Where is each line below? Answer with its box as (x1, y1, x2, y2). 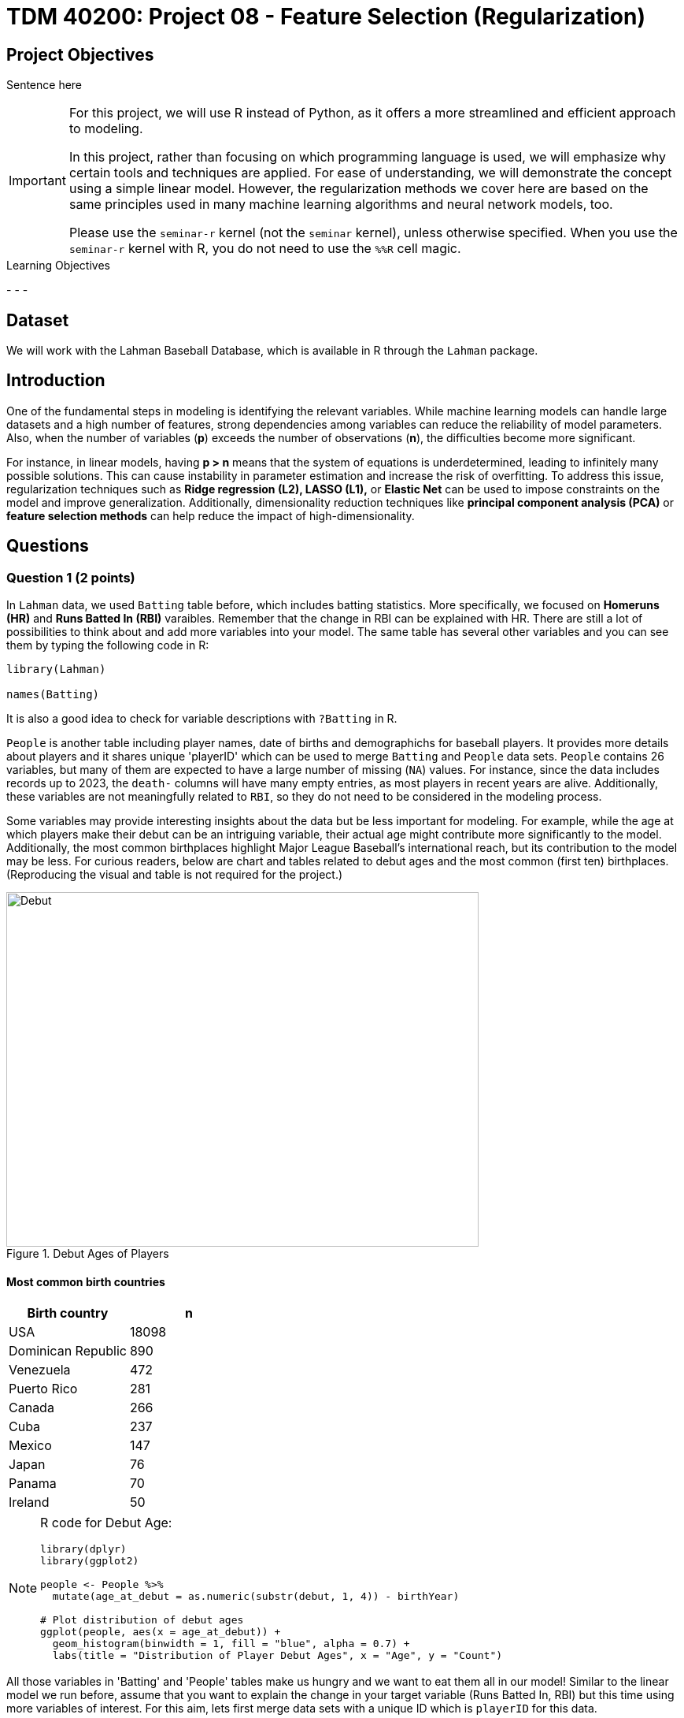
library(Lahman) (6, 663, 106, 676)
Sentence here (6, 78, 83, 92)
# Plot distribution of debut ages (40, 1614, 244, 1627)
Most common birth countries (6, 1274, 165, 1288)
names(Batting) (6, 688, 100, 701)
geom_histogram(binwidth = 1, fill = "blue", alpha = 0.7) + (52, 1638, 410, 1650)
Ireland (9, 1494, 50, 1511)
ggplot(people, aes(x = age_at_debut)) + (40, 1626, 281, 1638)
